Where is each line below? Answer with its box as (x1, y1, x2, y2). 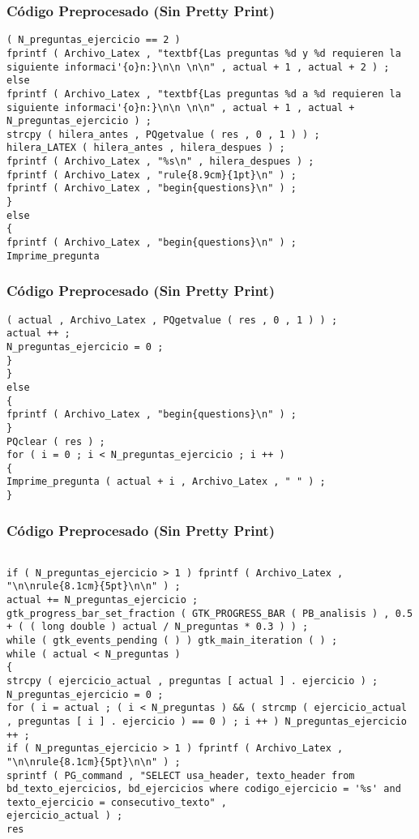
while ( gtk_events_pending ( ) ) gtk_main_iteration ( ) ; (6, 634, 338, 646)
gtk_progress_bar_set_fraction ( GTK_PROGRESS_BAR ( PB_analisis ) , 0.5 (6, 607, 413, 619)
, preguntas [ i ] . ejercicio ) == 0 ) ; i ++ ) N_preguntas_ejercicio (6, 715, 407, 727)
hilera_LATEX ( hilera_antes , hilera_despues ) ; (6, 142, 285, 154)
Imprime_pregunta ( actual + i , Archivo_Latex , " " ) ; (6, 476, 326, 488)
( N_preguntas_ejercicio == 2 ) (6, 34, 181, 46)
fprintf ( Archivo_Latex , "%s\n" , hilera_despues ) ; (6, 156, 314, 168)
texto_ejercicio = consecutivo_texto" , (6, 796, 228, 808)
